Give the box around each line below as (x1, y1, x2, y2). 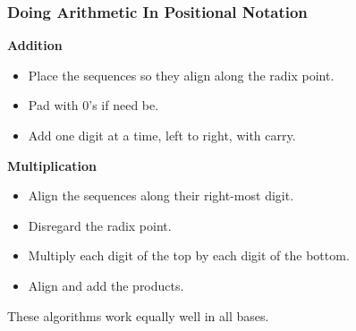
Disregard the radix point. (28, 216, 172, 234)
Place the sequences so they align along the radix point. (28, 65, 335, 84)
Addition (7, 36, 63, 55)
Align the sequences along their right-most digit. (28, 186, 294, 205)
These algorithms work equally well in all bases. (7, 306, 269, 325)
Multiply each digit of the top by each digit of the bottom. (28, 246, 350, 265)
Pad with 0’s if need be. (28, 96, 159, 115)
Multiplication (7, 156, 97, 174)
